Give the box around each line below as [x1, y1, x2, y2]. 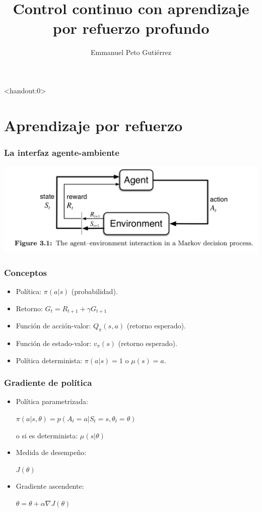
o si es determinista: [16, 430, 78, 440]
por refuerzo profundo [52, 18, 210, 38]
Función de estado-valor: [16, 338, 92, 349]
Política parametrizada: [16, 396, 88, 407]
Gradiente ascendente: [16, 481, 84, 491]
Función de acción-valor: [16, 320, 91, 331]
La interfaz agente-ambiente [4, 146, 119, 158]
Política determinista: [16, 355, 83, 365]
